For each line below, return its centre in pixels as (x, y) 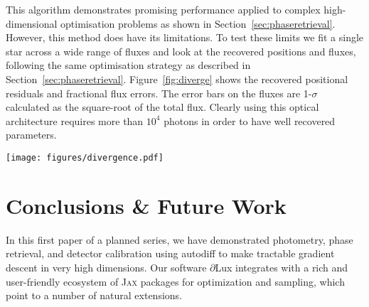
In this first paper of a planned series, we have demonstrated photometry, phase (180, 239)
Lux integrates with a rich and (282, 267)
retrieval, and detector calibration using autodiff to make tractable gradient (170, 253)
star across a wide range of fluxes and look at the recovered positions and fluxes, (181, 51)
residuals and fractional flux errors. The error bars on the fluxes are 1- (159, 93)
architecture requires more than (75, 120)
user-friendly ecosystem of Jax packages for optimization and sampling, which (175, 281)
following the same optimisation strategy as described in (128, 65)
